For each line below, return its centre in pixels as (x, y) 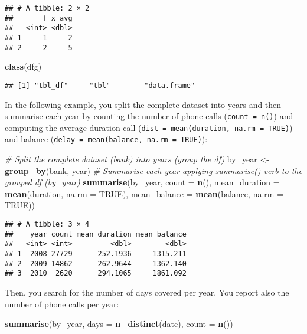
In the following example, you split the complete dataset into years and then (143, 104)
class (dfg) (23, 66)
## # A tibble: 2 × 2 (47, 8)
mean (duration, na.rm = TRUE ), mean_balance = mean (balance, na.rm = (144, 193)
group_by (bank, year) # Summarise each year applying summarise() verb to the (153, 170)
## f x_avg (39, 18)
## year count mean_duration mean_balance (96, 234)
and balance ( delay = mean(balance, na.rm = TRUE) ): (106, 139)
